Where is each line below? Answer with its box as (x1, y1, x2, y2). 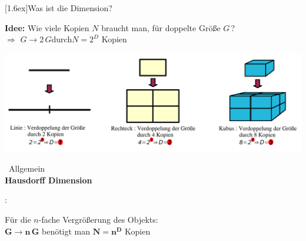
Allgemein (9, 162, 45, 175)
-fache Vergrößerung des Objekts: (38, 213, 158, 225)
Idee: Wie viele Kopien (5, 21, 89, 34)
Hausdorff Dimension (5, 173, 92, 186)
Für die (5, 213, 31, 225)
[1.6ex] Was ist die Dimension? (5, 2, 112, 14)
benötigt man (41, 225, 91, 237)
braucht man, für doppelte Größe (101, 21, 221, 34)
